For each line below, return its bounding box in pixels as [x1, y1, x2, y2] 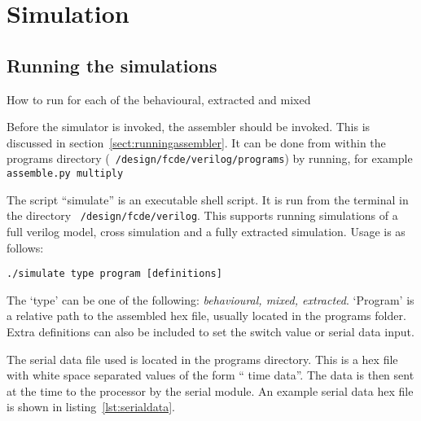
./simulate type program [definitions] [7, 268, 222, 280]
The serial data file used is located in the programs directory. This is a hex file [7, 350, 398, 367]
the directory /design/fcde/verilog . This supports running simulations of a [7, 207, 398, 224]
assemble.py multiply [7, 168, 124, 180]
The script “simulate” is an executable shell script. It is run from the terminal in [7, 191, 409, 208]
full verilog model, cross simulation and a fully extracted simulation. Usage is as [7, 222, 406, 239]
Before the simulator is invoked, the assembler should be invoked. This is [7, 118, 371, 135]
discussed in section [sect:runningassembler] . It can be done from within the [7, 134, 386, 151]
